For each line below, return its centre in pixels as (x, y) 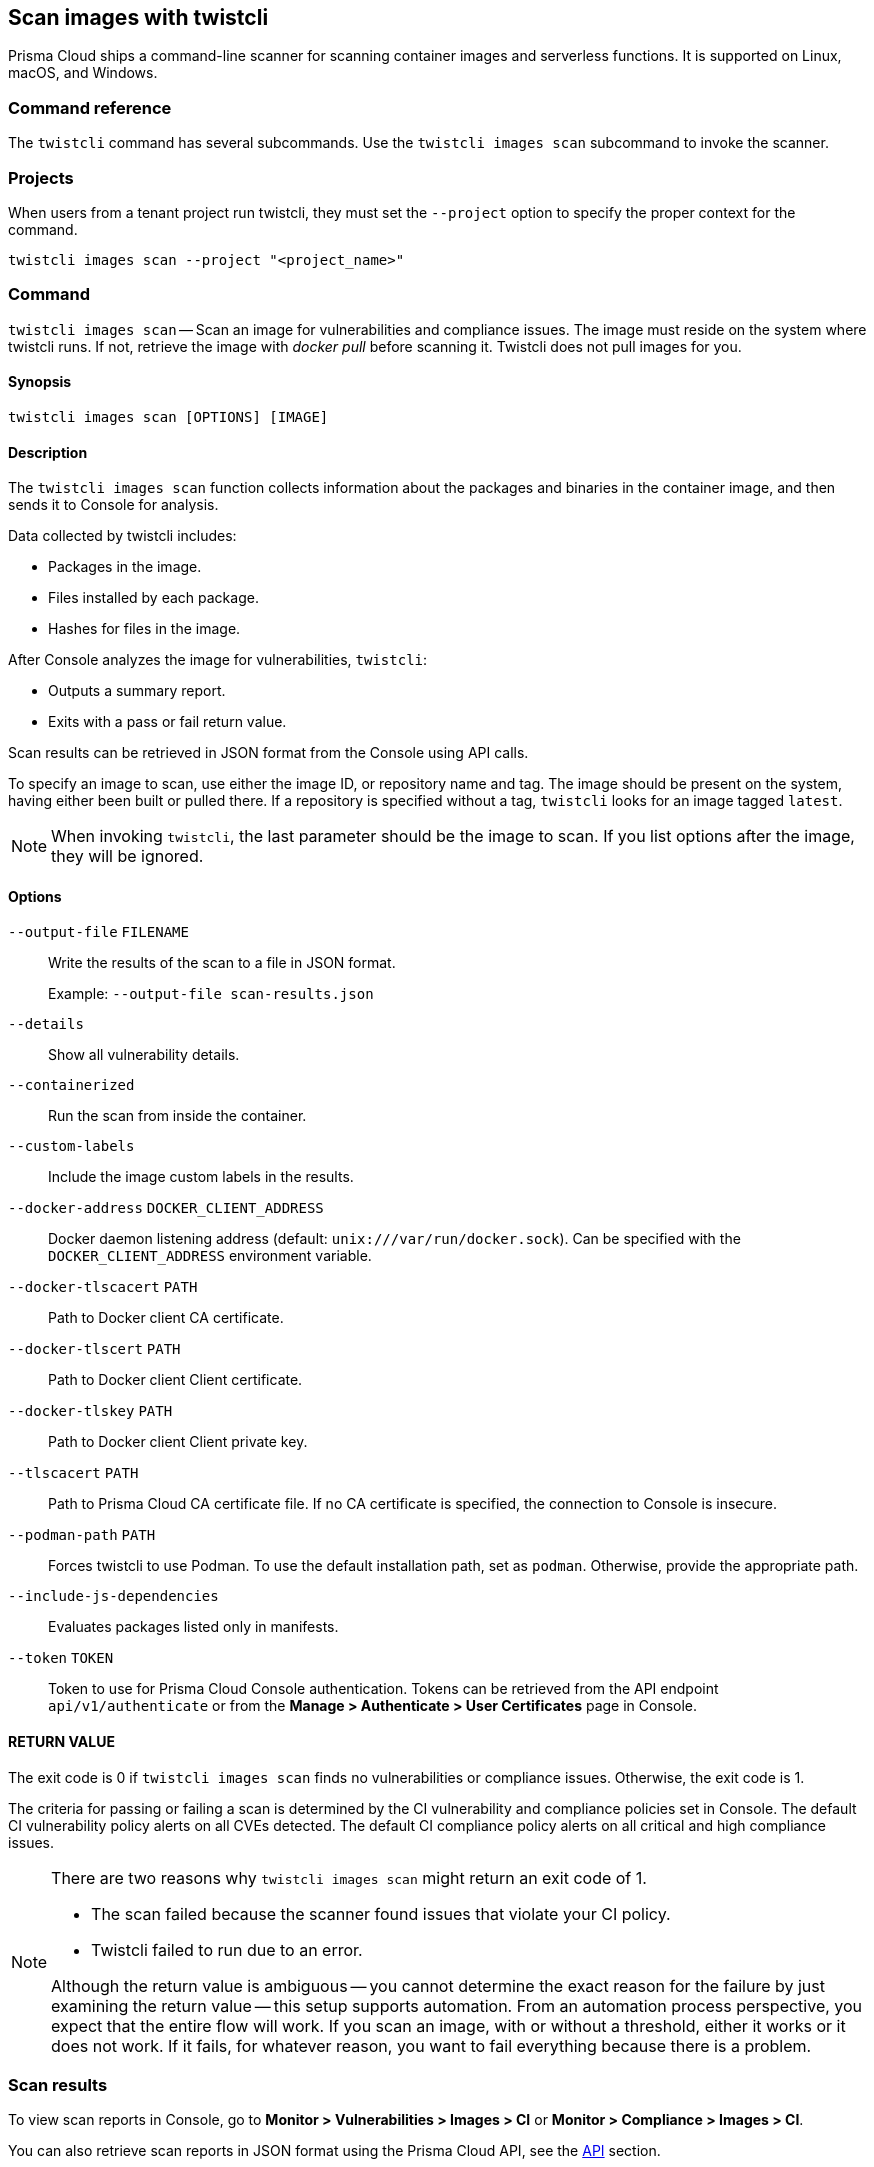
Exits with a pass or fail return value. (167, 722)
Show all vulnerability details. (144, 1055)
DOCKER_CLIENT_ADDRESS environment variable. (210, 1256)
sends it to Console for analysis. (113, 505)
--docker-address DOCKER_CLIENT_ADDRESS (166, 1208)
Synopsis (40, 382)
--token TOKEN (61, 1658)
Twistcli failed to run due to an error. (227, 1949)
